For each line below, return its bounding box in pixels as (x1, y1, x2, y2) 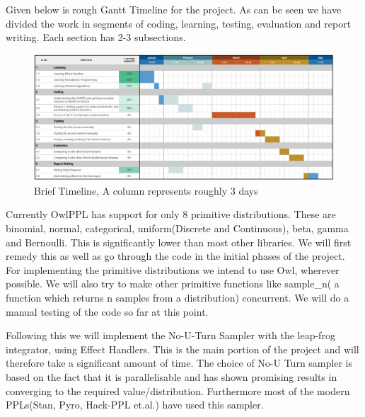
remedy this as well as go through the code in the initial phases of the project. (6, 249, 345, 263)
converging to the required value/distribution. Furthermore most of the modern (6, 383, 350, 398)
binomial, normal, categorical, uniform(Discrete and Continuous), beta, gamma (6, 221, 349, 236)
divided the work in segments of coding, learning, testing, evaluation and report (6, 16, 352, 30)
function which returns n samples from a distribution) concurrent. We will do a (6, 290, 349, 304)
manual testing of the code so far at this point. (6, 304, 209, 319)
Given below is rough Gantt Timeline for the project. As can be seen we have (6, 2, 342, 16)
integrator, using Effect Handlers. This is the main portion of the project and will (6, 341, 359, 356)
